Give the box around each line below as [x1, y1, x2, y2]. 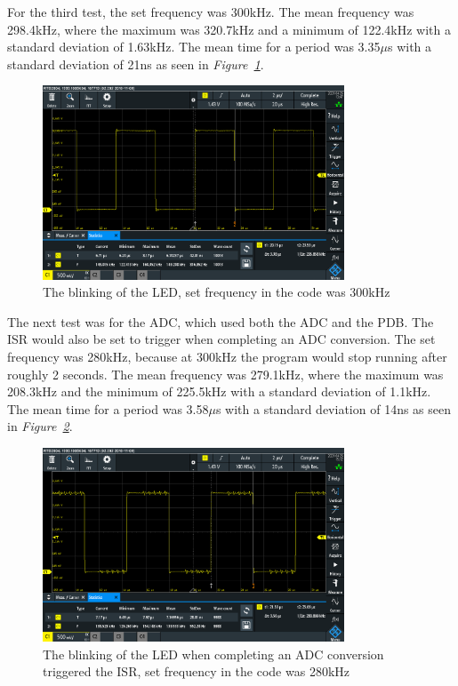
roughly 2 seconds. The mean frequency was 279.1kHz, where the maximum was [7, 364, 444, 383]
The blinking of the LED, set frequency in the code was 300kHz [43, 283, 390, 301]
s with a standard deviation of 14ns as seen [215, 399, 452, 418]
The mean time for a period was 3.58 [7, 399, 209, 418]
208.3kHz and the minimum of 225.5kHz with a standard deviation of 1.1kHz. [7, 382, 431, 401]
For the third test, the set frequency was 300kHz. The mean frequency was [7, 3, 414, 20]
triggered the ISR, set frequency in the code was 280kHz [43, 662, 350, 681]
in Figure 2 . [7, 417, 73, 435]
